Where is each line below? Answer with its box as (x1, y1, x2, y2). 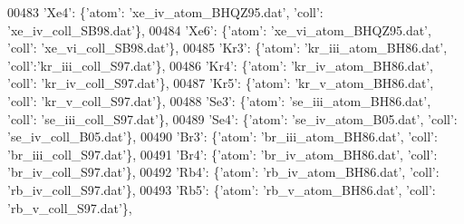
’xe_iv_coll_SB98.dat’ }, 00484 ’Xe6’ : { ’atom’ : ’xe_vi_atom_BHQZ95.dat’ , (7, 20, 431, 39)
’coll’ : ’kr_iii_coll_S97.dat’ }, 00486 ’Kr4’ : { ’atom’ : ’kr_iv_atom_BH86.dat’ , (7, 55, 433, 74)
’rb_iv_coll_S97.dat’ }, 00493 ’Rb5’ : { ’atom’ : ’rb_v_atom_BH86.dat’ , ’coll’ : (7, 180, 436, 199)
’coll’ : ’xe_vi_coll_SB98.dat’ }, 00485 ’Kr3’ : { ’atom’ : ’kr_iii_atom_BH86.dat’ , (7, 38, 448, 57)
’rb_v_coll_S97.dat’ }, (7, 198, 132, 217)
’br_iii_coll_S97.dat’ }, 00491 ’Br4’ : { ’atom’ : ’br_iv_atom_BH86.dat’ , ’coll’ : (7, 144, 438, 163)
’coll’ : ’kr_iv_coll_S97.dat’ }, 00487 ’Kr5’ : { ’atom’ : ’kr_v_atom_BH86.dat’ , (7, 73, 434, 93)
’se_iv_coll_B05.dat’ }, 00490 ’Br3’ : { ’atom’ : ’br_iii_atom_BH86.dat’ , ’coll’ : (7, 127, 438, 146)
